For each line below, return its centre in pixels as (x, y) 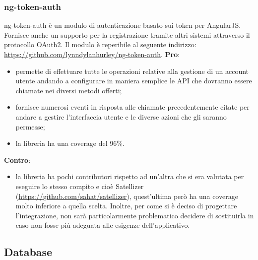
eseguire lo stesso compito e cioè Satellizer (80, 186)
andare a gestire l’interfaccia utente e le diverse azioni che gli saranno (121, 116)
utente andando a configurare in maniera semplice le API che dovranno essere (134, 81)
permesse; (30, 126)
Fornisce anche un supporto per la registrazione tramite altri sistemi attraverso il (127, 34)
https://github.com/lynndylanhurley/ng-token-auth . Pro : (92, 54)
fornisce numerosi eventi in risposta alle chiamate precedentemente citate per (132, 107)
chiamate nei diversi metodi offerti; (69, 90)
